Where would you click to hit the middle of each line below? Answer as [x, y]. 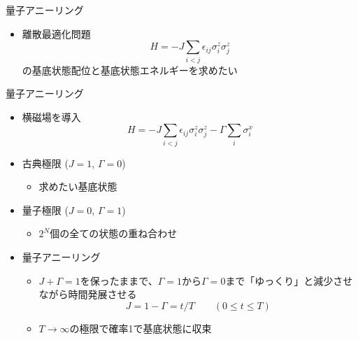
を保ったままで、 [119, 280]
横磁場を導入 [51, 116]
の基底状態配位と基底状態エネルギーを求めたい [130, 70]
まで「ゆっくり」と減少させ [289, 280]
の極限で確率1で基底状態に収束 [141, 328]
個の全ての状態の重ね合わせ [114, 233]
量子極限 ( [45, 210]
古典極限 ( [45, 163]
